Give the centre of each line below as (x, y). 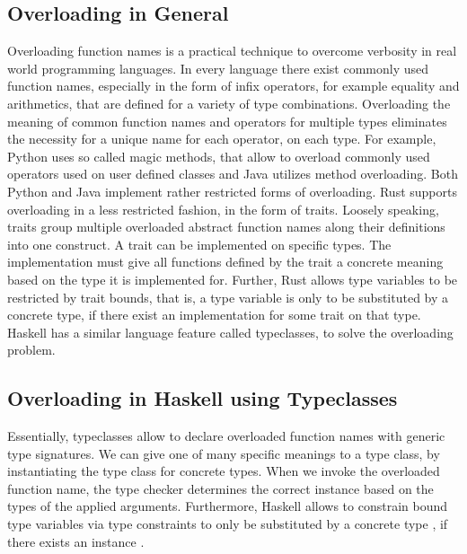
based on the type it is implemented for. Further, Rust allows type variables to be (233, 279)
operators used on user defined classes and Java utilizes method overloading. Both (233, 174)
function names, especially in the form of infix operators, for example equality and (233, 86)
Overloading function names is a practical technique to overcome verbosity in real (232, 51)
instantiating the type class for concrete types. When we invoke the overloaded (224, 471)
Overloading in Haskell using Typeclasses (203, 398)
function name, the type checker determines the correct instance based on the (220, 488)
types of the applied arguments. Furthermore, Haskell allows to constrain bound (228, 506)
